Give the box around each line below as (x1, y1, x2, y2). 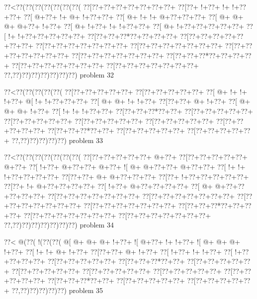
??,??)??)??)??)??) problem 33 (11, 135, 103, 145)
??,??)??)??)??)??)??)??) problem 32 (4, 70, 114, 80)
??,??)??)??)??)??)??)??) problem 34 (4, 220, 114, 230)
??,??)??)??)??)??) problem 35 (11, 285, 103, 296)
